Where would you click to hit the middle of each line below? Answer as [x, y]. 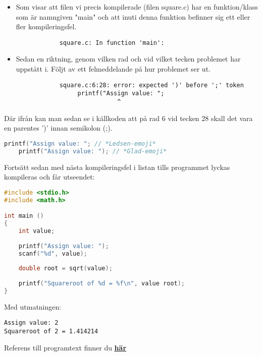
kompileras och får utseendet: [49, 177]
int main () [24, 216]
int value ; [37, 231]
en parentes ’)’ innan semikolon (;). [58, 128]
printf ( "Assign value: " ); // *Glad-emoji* [93, 151]
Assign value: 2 [31, 323]
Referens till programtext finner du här [65, 347]
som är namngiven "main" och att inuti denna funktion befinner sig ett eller [133, 16]
